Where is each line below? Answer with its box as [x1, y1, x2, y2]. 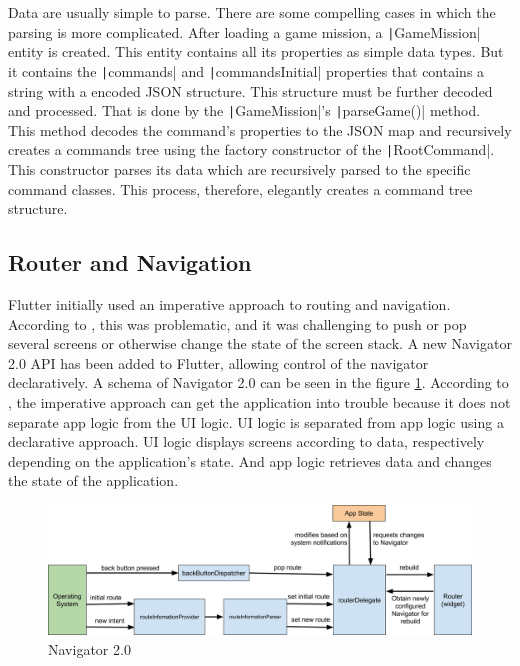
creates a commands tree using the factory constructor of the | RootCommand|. [8, 139, 495, 160]
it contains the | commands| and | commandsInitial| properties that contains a [8, 60, 485, 81]
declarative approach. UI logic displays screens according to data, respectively [8, 431, 485, 452]
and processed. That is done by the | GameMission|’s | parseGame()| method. [8, 100, 481, 121]
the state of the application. [8, 470, 179, 491]
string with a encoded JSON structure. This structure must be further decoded [8, 80, 493, 101]
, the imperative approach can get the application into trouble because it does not [8, 391, 511, 412]
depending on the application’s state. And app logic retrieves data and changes [8, 450, 492, 471]
